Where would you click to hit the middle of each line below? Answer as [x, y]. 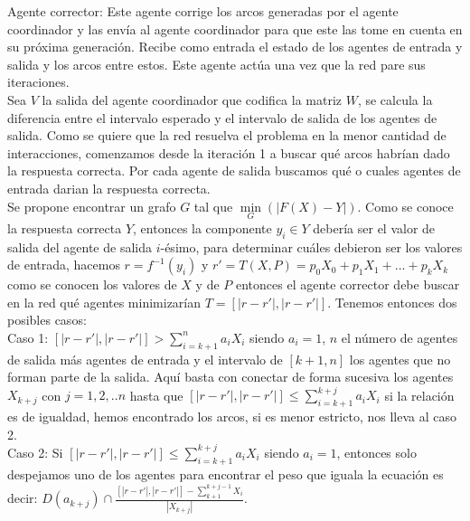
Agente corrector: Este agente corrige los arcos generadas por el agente [203, 11]
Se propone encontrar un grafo [92, 206]
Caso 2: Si [35, 452]
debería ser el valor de [374, 227]
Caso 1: [28, 337]
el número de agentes [399, 337]
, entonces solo [376, 452]
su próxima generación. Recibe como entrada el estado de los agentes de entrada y [235, 47]
